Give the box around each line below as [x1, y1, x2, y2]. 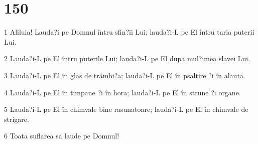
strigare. [4, 113, 29, 124]
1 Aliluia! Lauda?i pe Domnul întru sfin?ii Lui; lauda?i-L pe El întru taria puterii [4, 27, 254, 37]
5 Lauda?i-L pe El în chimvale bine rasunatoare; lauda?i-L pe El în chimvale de [4, 104, 248, 114]
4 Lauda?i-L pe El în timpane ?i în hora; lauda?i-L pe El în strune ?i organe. [4, 87, 241, 97]
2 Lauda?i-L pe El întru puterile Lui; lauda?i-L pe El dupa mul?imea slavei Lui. [4, 53, 250, 64]
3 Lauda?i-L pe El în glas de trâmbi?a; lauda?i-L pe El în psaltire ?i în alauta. [4, 70, 245, 80]
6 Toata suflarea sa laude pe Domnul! [4, 130, 119, 141]
